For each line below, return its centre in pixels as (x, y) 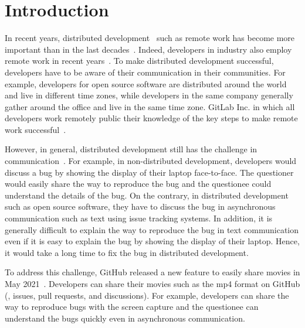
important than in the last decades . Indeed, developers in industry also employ (148, 49)
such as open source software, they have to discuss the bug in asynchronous (140, 206)
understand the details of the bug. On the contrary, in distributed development (147, 195)
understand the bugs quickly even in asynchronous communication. (125, 318)
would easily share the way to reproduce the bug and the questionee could (138, 184)
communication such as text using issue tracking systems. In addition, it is (139, 218)
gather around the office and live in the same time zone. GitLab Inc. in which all (150, 106)
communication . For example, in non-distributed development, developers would (151, 161)
